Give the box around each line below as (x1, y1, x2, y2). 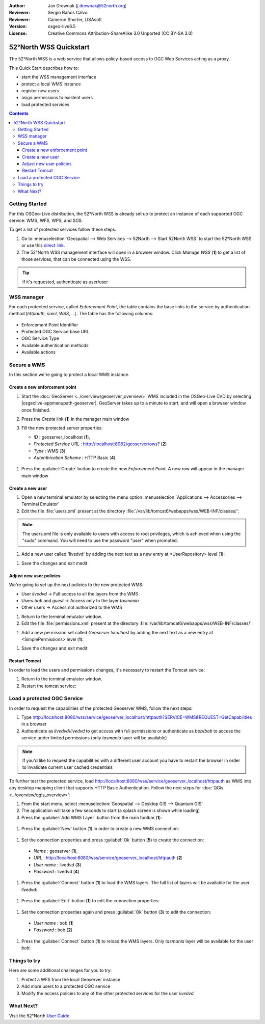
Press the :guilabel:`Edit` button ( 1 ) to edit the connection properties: (21, 898, 159, 904)
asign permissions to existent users (21, 95, 93, 101)
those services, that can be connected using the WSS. (21, 256, 132, 262)
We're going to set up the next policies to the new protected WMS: (9, 582, 144, 588)
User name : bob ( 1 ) (33, 920, 74, 926)
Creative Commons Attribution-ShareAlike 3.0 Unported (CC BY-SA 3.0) (48, 30, 193, 36)
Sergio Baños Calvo (48, 10, 88, 16)
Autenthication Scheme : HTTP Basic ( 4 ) (33, 455, 116, 460)
